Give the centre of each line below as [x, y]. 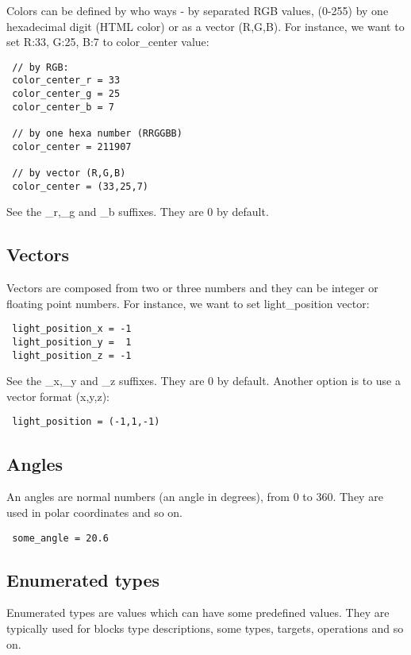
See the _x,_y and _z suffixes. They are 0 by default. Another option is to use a [204, 381]
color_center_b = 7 [63, 107]
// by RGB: [40, 67]
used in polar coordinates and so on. [94, 512]
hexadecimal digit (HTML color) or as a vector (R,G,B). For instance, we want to [205, 26]
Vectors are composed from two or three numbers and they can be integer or [192, 288]
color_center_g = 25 [66, 94]
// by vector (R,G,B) [69, 173]
